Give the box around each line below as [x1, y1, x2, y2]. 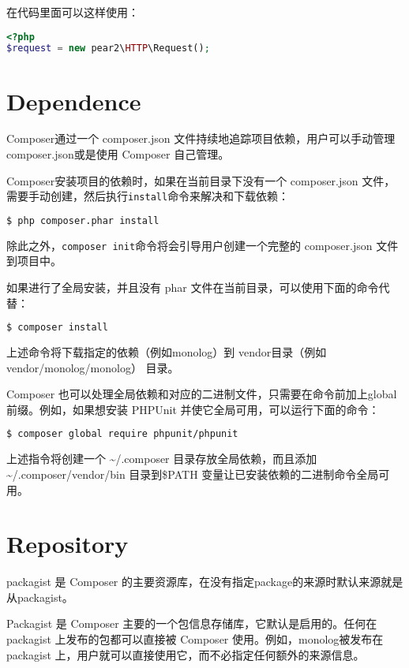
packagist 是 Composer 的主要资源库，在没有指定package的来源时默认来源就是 [6, 573, 403, 590]
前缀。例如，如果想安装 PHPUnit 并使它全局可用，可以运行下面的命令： [6, 401, 380, 417]
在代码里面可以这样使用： [6, 4, 139, 20]
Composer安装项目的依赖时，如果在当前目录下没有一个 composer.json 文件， [6, 172, 396, 188]
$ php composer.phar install [6, 215, 159, 226]
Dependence [6, 84, 141, 117]
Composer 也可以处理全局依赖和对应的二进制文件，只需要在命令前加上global [6, 386, 397, 402]
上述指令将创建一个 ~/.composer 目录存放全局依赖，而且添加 [6, 450, 317, 467]
